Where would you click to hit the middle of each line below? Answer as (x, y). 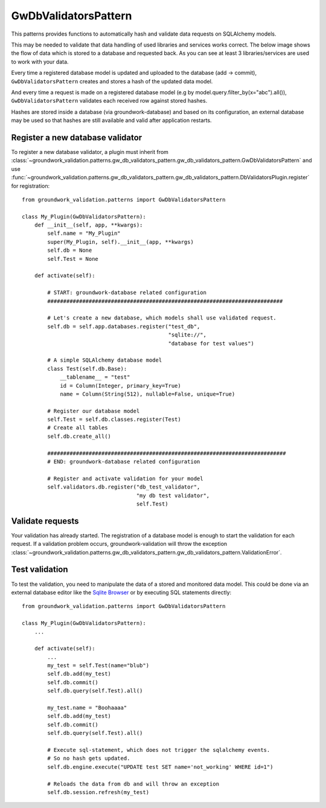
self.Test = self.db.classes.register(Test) (114, 419)
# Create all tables (78, 428)
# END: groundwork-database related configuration (124, 462)
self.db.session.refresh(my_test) (98, 792)
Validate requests (45, 521)
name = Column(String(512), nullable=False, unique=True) (148, 394)
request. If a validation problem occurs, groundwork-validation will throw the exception (119, 544)
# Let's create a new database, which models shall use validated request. (162, 318)
